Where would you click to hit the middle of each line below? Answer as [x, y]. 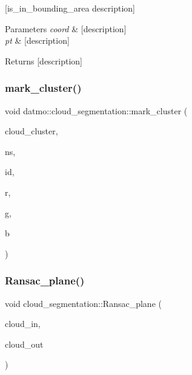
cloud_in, [23, 324]
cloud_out [24, 344]
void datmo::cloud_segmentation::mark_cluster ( [96, 110]
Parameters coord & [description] [66, 28]
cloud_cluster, [31, 131]
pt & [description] [37, 40]
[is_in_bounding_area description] [70, 8]
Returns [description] [44, 60]
